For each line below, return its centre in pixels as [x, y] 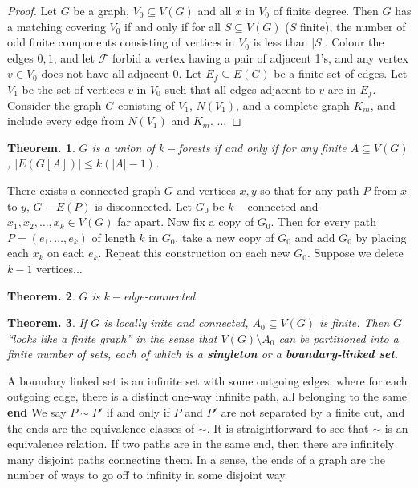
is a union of [123, 147]
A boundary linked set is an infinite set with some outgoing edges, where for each [207, 380]
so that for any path [310, 190]
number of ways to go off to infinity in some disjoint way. [148, 475]
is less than [280, 42]
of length [114, 237]
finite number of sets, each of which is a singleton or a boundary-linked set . [203, 354]
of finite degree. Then [326, 10]
